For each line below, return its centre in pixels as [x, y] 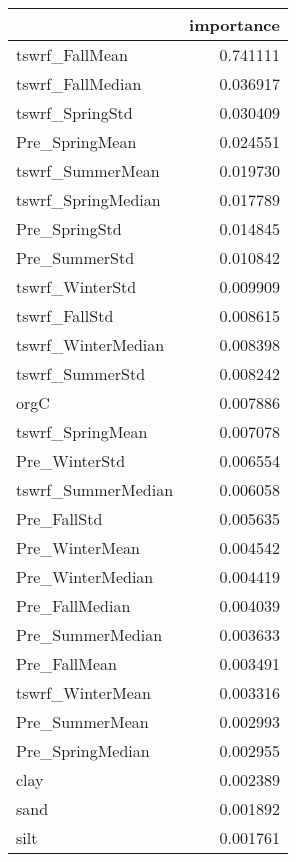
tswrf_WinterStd [76, 286]
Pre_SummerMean [82, 721]
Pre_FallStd [59, 518]
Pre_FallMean [66, 663]
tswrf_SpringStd [74, 112]
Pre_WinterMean [78, 547]
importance [234, 24]
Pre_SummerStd [75, 257]
